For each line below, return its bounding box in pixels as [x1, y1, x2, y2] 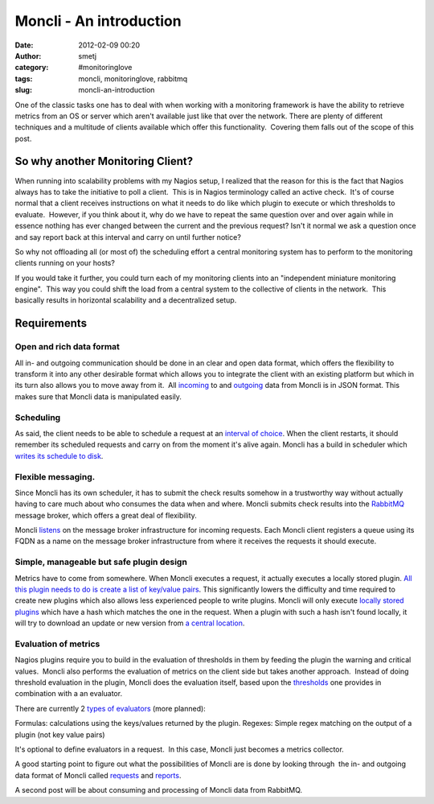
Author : [14, 51, 42, 60]
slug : [14, 85, 32, 95]
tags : [14, 73, 33, 84]
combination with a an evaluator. [14, 689, 123, 699]
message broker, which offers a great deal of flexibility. [14, 510, 197, 520]
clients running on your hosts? [14, 258, 116, 268]
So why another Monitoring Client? [14, 155, 193, 168]
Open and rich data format [14, 341, 121, 353]
